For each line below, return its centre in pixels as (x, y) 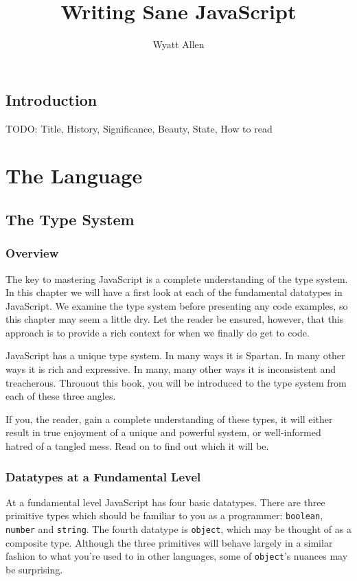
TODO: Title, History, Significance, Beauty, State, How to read (139, 128)
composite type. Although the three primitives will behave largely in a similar (169, 542)
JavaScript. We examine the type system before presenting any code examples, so (177, 305)
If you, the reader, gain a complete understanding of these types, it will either (169, 419)
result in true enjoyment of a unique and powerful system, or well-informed (163, 432)
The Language (74, 175)
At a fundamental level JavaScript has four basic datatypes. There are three (165, 502)
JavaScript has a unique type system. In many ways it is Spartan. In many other (175, 355)
